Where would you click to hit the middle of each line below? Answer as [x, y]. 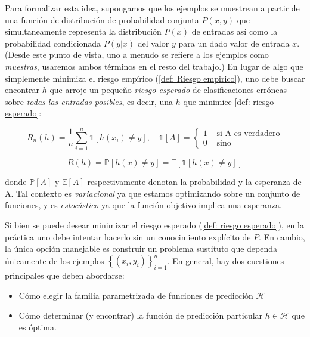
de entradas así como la [235, 31]
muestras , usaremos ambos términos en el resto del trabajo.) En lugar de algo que [154, 66]
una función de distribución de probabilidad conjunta [102, 19]
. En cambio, [282, 236]
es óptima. [38, 327]
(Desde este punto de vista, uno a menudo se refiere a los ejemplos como [137, 55]
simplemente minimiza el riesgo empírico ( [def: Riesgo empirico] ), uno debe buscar [155, 78]
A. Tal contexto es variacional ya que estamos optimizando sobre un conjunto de [153, 193]
